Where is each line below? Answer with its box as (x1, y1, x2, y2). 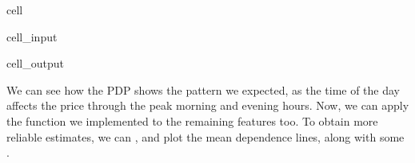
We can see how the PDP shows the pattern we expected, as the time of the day (6, 81, 401, 98)
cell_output (6, 55, 64, 72)
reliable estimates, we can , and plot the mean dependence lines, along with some (6, 128, 405, 145)
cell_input (6, 28, 58, 45)
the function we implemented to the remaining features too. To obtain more (6, 112, 378, 129)
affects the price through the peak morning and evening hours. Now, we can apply (6, 97, 409, 114)
